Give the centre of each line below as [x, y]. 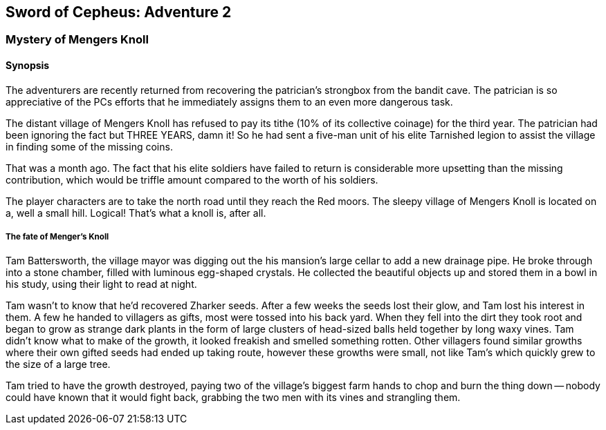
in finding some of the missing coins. [89, 146]
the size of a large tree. [58, 364]
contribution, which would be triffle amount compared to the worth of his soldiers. [192, 179]
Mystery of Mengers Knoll [77, 40]
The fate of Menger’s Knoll [57, 237]
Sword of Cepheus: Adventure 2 [119, 12]
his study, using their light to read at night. [101, 284]
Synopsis [28, 66]
